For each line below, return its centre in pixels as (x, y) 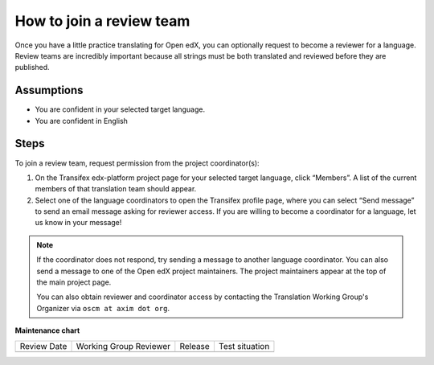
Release (195, 346)
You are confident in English (82, 121)
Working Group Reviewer (123, 346)
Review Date (43, 346)
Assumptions (49, 90)
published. (32, 68)
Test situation (244, 346)
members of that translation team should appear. (116, 189)
